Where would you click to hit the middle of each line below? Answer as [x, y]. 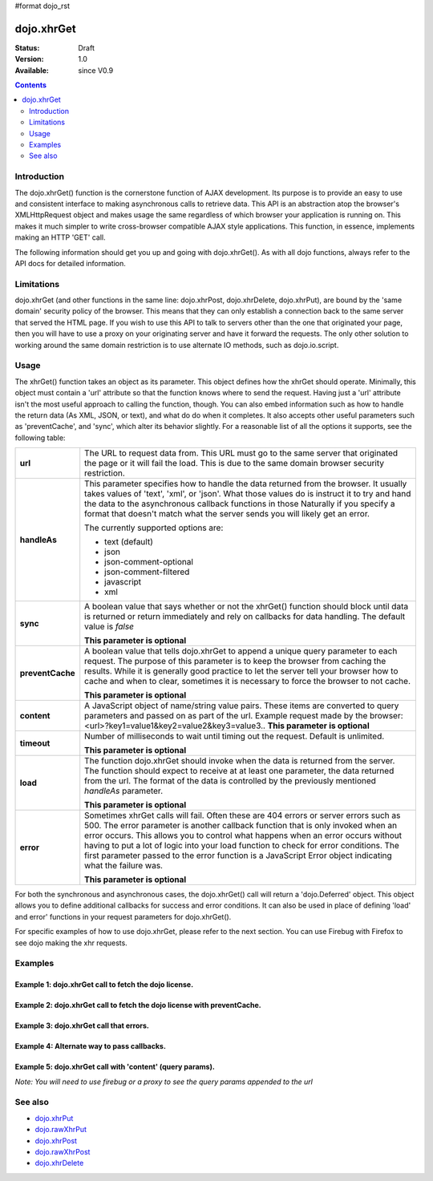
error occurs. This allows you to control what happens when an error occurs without [243, 835]
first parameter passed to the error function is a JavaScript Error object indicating [238, 855]
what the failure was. [124, 866]
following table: [40, 438]
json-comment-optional [149, 562]
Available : [32, 70]
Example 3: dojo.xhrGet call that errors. [82, 1025]
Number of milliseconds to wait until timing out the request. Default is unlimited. [235, 736]
